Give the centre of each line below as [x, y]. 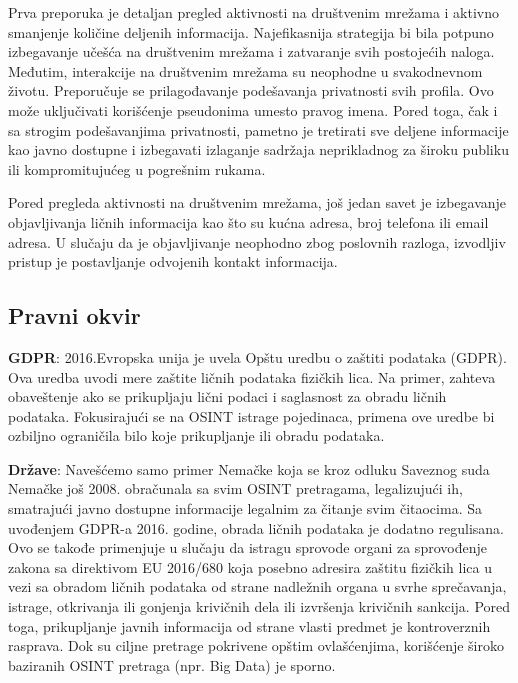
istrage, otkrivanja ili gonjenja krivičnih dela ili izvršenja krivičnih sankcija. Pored [259, 606]
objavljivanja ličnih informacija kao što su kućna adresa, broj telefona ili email [248, 221]
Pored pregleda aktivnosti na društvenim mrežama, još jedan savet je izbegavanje [257, 202]
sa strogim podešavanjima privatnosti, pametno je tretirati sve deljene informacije [258, 129]
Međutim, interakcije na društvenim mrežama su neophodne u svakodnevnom [245, 70]
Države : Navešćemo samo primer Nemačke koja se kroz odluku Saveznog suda [249, 468]
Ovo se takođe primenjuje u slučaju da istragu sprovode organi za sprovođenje [247, 547]
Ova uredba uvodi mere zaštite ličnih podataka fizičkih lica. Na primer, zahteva [252, 376]
